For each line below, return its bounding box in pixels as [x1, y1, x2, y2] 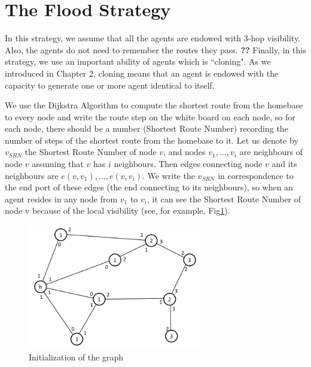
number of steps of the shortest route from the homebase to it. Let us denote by [5, 134, 298, 146]
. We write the [142, 169, 195, 181]
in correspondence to [218, 169, 294, 181]
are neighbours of [239, 145, 303, 158]
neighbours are [5, 169, 59, 181]
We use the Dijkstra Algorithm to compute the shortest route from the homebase [5, 99, 303, 111]
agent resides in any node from [5, 192, 118, 205]
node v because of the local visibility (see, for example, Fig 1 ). [5, 204, 230, 217]
